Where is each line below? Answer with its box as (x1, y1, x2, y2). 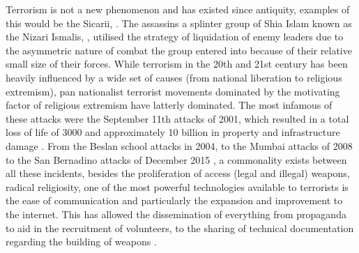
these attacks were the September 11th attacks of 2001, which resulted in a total (6, 111, 349, 125)
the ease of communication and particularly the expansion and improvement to (6, 193, 343, 208)
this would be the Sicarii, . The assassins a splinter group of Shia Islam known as (6, 15, 352, 30)
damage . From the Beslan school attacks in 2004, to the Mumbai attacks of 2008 (6, 138, 353, 153)
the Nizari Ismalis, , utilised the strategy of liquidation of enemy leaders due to (6, 29, 344, 44)
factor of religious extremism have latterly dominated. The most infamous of (6, 98, 333, 112)
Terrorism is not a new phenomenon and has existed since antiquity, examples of (6, 2, 350, 16)
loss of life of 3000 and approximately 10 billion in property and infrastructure (6, 125, 340, 139)
